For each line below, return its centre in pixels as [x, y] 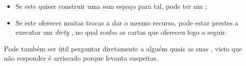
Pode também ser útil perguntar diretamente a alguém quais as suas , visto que [123, 48]
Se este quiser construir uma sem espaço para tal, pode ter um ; [111, 6]
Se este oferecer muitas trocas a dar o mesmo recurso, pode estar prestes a [127, 22]
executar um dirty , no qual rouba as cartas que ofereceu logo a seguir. [121, 32]
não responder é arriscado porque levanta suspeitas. [81, 58]
